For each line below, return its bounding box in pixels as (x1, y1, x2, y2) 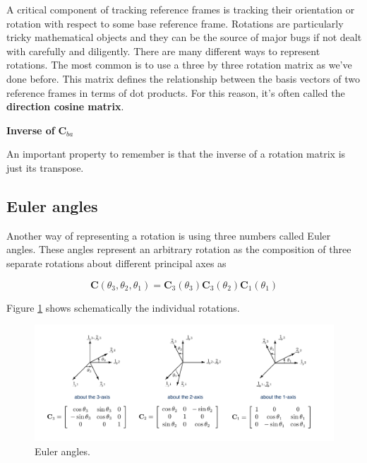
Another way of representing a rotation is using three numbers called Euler (6, 228, 331, 242)
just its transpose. (6, 160, 84, 175)
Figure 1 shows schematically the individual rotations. (6, 300, 240, 315)
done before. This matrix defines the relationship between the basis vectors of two (6, 71, 361, 86)
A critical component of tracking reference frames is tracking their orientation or (6, 2, 355, 16)
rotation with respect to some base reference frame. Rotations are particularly (6, 16, 344, 30)
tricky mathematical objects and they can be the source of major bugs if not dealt (6, 30, 362, 45)
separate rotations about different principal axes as (6, 255, 227, 270)
